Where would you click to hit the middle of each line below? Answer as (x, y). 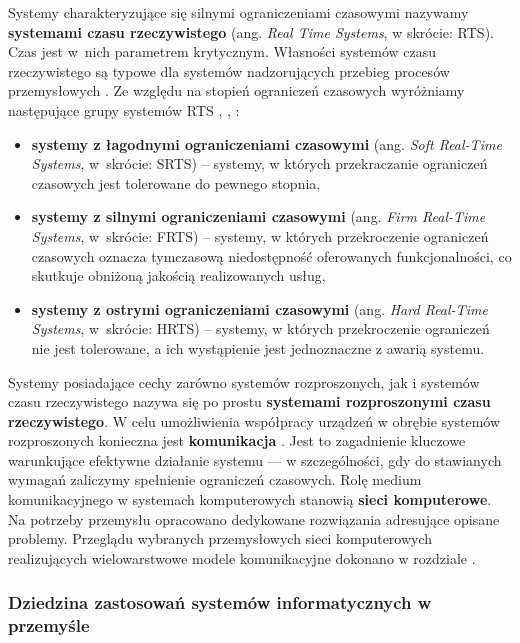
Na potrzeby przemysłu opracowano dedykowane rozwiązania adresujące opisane (254, 518)
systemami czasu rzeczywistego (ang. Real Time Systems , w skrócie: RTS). (251, 31)
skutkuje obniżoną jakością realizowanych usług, (178, 275)
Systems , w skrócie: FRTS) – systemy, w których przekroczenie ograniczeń (260, 235)
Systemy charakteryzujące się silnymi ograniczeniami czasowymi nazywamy (238, 12)
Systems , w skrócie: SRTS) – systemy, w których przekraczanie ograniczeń (259, 163)
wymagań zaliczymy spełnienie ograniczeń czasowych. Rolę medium (215, 479)
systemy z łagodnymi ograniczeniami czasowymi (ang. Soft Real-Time (266, 143)
